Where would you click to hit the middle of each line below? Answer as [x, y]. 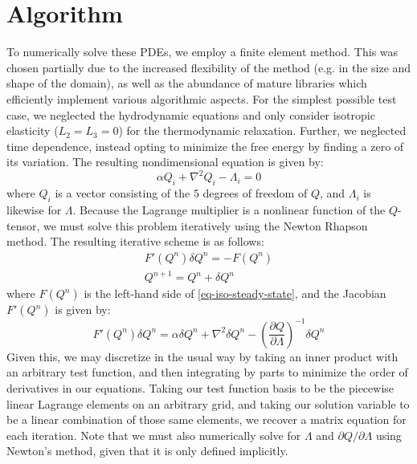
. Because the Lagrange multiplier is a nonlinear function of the [229, 209]
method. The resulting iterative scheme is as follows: [135, 241]
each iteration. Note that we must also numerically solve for [154, 435]
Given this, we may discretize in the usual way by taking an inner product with [202, 356]
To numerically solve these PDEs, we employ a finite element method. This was [202, 52]
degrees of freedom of [255, 193]
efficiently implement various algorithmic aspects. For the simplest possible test [202, 98]
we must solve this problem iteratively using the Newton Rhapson [206, 225]
